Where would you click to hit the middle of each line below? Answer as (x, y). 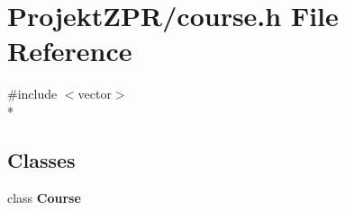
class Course (44, 197)
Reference (70, 51)
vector (95, 94)
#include (32, 94)
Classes (41, 159)
